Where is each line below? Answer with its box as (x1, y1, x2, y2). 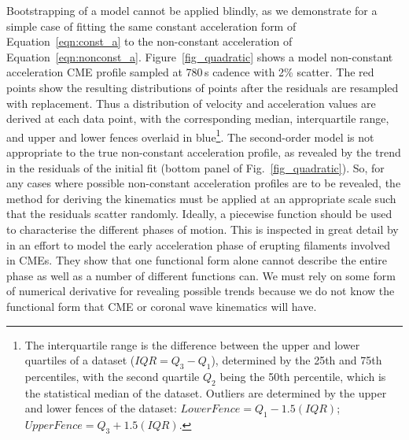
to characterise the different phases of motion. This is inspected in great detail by (6, 220, 399, 237)
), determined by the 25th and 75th (211, 352, 382, 368)
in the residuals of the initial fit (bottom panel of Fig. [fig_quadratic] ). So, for (6, 159, 385, 176)
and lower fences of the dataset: (24, 400, 177, 416)
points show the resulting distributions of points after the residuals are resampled (6, 79, 399, 95)
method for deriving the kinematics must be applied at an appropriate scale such (6, 190, 396, 206)
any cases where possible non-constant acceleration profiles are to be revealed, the (6, 175, 401, 191)
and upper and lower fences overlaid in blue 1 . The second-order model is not (6, 126, 374, 145)
